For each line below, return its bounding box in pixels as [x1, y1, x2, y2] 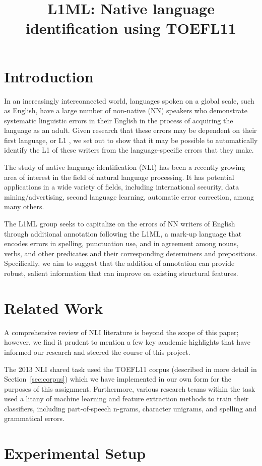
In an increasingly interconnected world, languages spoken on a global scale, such [4, 95, 254, 106]
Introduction [4, 66, 94, 86]
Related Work [4, 297, 103, 318]
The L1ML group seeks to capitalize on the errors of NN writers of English [4, 218, 235, 229]
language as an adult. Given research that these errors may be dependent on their [4, 125, 257, 135]
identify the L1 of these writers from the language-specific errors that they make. [4, 145, 254, 155]
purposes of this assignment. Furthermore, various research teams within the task [4, 383, 255, 394]
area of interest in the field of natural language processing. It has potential [4, 171, 234, 182]
